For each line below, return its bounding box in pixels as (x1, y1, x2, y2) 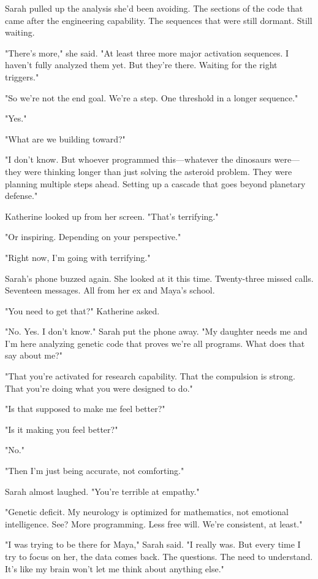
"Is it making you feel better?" (5, 422, 118, 435)
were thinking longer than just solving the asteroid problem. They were (24, 165, 292, 177)
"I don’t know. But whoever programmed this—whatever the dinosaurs (5, 153, 271, 166)
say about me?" (5, 349, 62, 362)
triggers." (5, 70, 39, 83)
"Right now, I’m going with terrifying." (5, 251, 151, 263)
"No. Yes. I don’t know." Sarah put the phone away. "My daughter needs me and (5, 325, 308, 338)
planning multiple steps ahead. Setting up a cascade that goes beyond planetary (5, 177, 306, 190)
